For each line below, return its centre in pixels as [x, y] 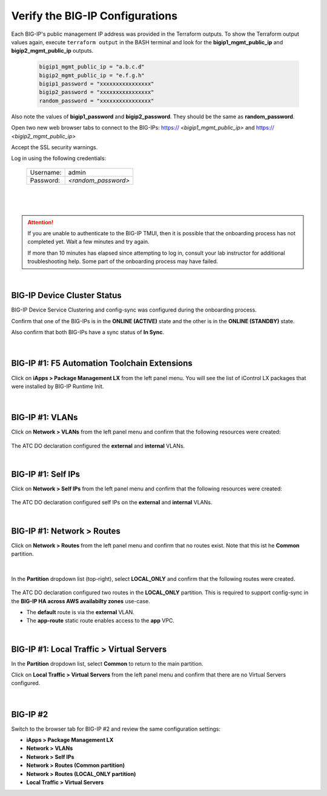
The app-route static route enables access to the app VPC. [101, 621]
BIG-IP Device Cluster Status [67, 296]
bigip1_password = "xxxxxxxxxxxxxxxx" [97, 84]
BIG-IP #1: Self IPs [46, 474]
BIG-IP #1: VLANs [45, 417]
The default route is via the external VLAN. [80, 612]
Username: [46, 172]
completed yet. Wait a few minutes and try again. [88, 242]
